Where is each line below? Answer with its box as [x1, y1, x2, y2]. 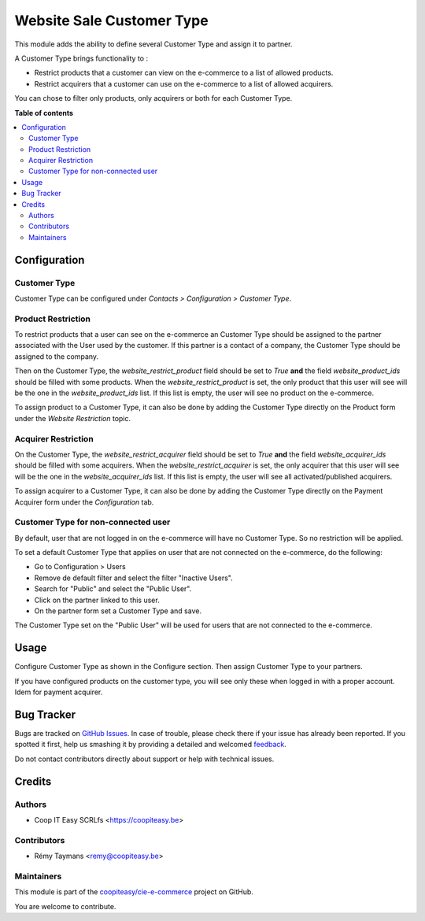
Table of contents [14, 108, 74, 117]
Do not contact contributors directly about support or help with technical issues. [14, 754, 275, 764]
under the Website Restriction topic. [14, 413, 131, 423]
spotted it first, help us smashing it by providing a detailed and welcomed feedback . [14, 740, 287, 749]
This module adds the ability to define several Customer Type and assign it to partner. [14, 39, 293, 49]
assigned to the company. [14, 351, 98, 361]
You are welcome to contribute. [14, 901, 116, 911]
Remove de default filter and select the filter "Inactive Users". [34, 573, 233, 583]
